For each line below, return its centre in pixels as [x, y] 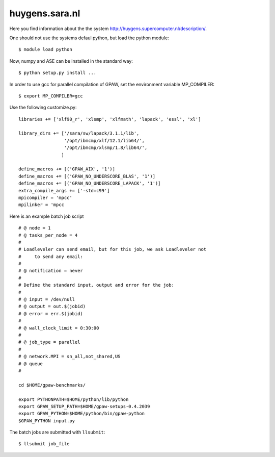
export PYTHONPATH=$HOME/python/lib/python [74, 399]
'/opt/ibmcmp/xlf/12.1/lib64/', [104, 141]
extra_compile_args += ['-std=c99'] [64, 191]
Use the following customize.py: [43, 108]
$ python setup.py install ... [58, 73]
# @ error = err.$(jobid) [51, 313]
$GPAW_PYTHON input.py [47, 421]
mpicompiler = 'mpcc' [45, 197]
